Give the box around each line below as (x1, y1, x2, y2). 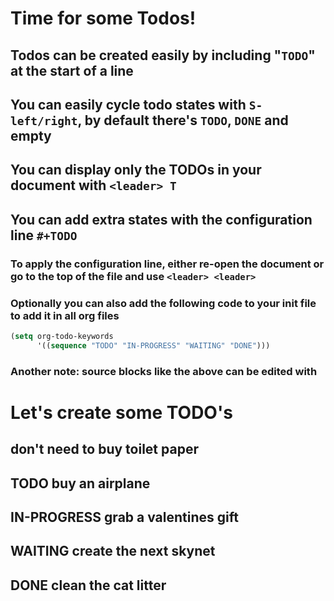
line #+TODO (10, 227, 78, 244)
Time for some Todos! (10, 7, 197, 30)
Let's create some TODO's (10, 401, 233, 424)
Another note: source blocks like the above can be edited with (10, 364, 318, 378)
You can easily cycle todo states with (10, 96, 247, 113)
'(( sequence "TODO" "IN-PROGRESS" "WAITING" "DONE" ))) (36, 340, 271, 351)
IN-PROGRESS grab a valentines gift (10, 509, 239, 526)
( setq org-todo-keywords (10, 331, 114, 341)
